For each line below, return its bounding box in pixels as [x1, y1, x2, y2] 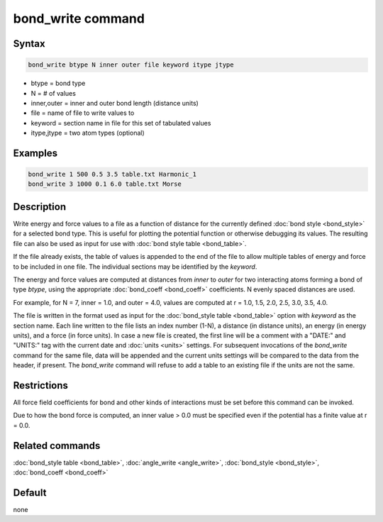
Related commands [13, 440, 101, 452]
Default [13, 487, 47, 499]
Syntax [13, 38, 45, 50]
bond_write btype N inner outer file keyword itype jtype [28, 61, 234, 69]
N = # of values [30, 89, 76, 97]
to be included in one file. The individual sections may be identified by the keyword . [13, 262, 257, 271]
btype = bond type [30, 79, 86, 88]
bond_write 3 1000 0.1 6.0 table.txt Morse [28, 180, 182, 188]
